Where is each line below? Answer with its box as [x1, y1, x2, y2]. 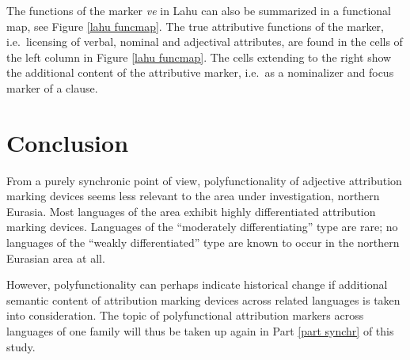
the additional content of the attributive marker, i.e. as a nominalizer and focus [6, 64, 394, 81]
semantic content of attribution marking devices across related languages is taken [6, 291, 401, 308]
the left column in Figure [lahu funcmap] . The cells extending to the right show [6, 48, 392, 65]
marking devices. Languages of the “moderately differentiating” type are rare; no [6, 218, 398, 235]
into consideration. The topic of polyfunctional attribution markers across [6, 307, 364, 324]
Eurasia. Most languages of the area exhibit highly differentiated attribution [6, 203, 376, 219]
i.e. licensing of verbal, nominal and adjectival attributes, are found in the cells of [6, 33, 403, 50]
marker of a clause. [6, 79, 98, 96]
